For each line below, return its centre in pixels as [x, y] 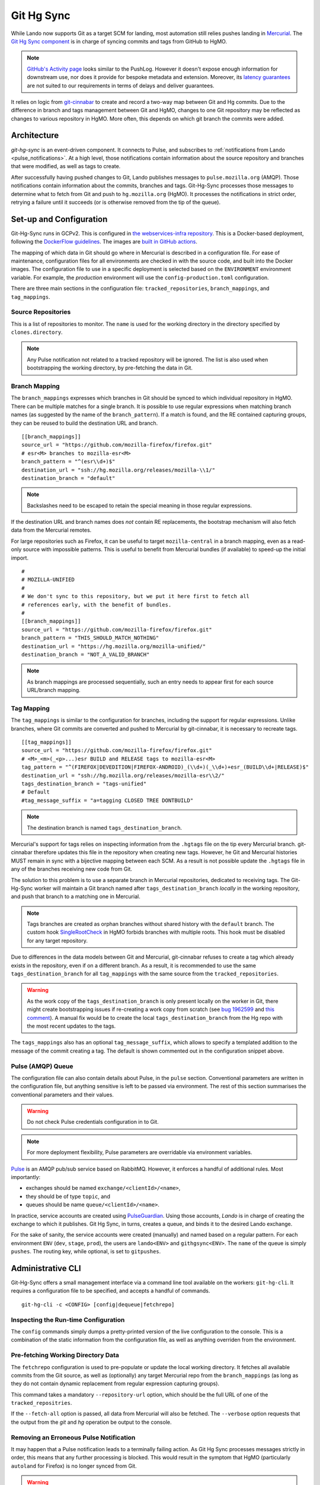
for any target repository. [57, 940]
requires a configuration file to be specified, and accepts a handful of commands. [111, 1291]
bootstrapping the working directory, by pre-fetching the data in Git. [110, 368]
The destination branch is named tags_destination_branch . [105, 827]
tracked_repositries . [41, 1403]
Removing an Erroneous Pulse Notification [73, 1437]
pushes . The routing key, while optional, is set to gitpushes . [86, 1252]
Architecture [35, 136]
